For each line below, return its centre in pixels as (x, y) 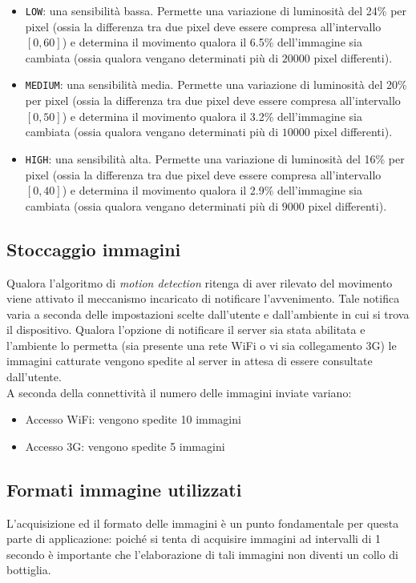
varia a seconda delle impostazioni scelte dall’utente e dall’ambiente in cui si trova (208, 314)
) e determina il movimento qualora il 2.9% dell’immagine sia (212, 190)
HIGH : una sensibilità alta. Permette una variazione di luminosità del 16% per (215, 158)
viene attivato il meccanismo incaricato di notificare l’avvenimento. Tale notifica (203, 298)
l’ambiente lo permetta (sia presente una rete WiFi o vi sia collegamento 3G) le (202, 345)
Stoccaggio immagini (94, 249)
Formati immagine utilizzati (124, 489)
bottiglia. (29, 570)
